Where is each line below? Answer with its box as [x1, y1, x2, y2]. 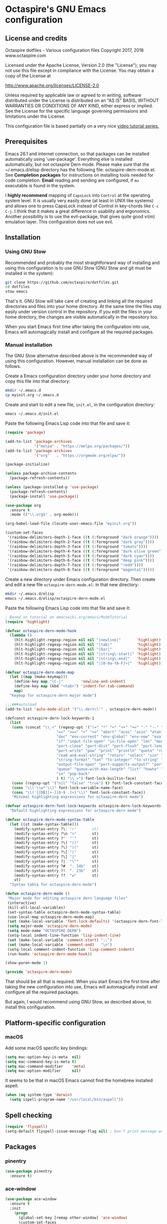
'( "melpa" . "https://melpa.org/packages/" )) [34, 443, 130, 449]
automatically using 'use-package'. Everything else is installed [5, 156, 133, 162]
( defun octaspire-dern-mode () [5, 891, 70, 897]
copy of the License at [5, 73, 51, 78]
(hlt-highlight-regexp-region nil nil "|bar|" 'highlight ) [14, 647, 162, 652]
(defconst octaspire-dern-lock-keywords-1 [5, 715, 94, 721]
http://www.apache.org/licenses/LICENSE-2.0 [5, 82, 99, 88]
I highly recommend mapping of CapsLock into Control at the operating [5, 192, 151, 198]
